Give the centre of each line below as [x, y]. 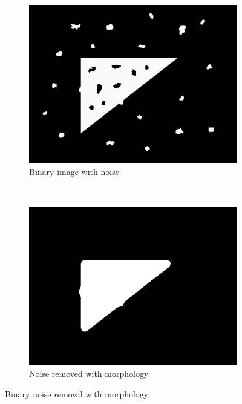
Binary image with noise [74, 171]
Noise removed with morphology [89, 373]
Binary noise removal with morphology [77, 393]
